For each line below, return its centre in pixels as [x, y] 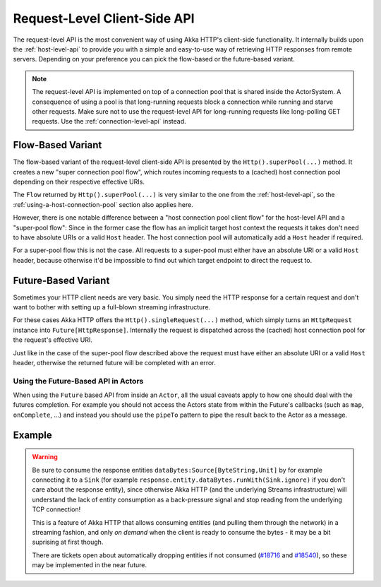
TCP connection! [56, 509]
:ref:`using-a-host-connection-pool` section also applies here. [103, 204]
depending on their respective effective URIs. [79, 182]
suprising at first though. [68, 542]
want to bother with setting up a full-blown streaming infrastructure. [112, 307]
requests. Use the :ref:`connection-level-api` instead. [109, 121]
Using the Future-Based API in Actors [78, 381]
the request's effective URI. [53, 340]
